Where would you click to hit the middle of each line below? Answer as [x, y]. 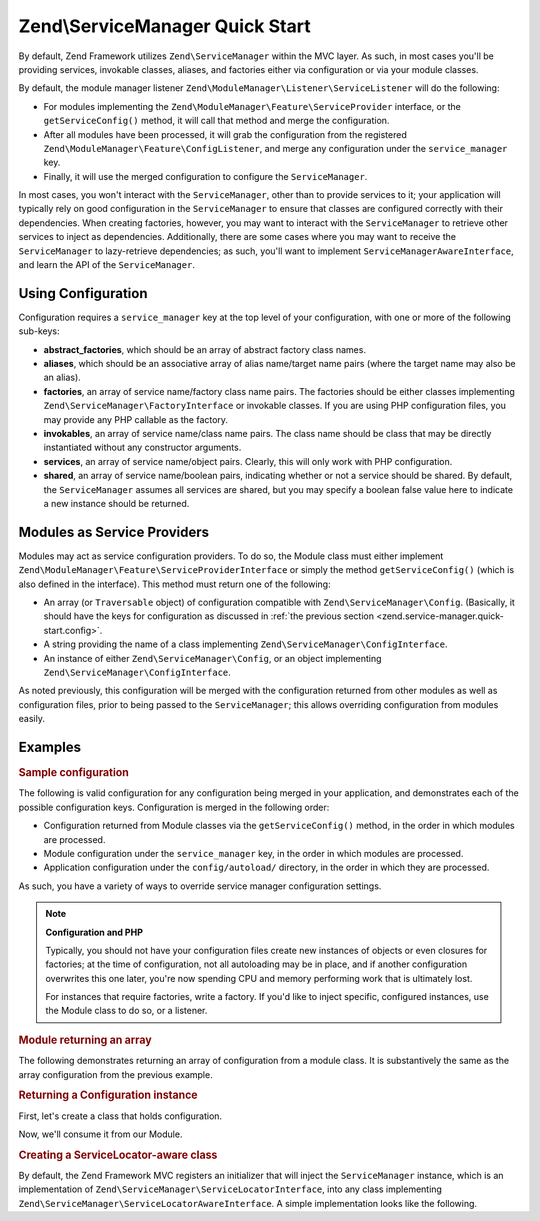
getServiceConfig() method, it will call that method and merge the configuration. [216, 121]
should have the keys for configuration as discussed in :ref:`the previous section [209, 616]
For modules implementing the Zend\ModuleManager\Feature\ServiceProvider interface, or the [252, 106]
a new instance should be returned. [116, 503]
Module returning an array [85, 1040]
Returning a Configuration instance [108, 1095]
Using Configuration [83, 293]
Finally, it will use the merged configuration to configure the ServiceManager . [205, 176]
